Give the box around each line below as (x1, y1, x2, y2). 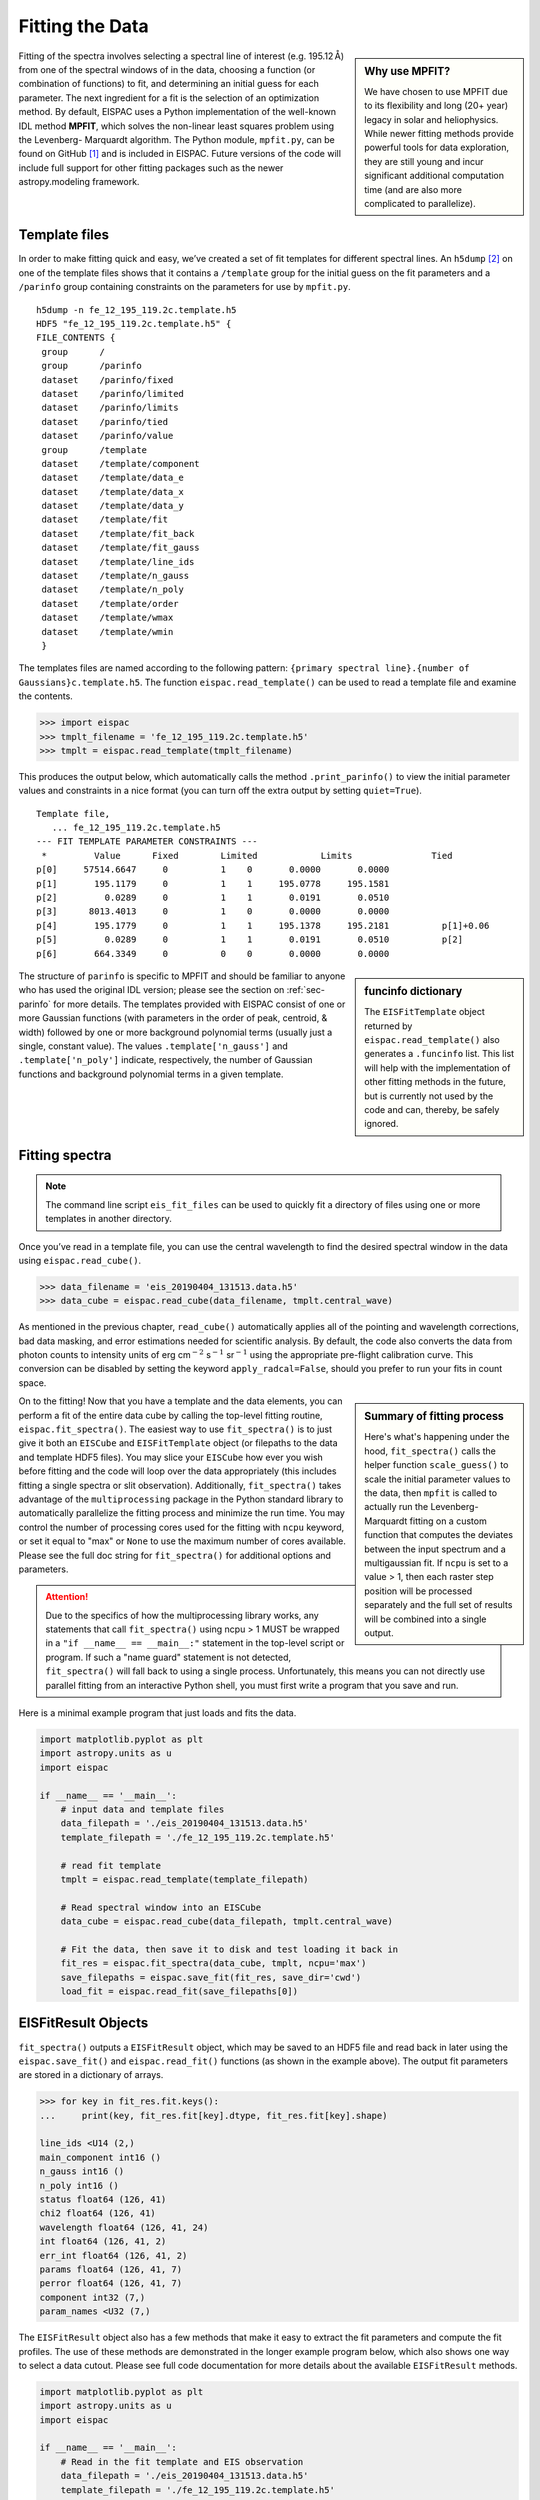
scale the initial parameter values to (364, 1473, 511, 1485)
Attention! (45, 1591, 89, 1603)
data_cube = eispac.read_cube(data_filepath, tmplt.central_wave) (60, 1916, 394, 1927)
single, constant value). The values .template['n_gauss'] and (18, 1040, 289, 1052)
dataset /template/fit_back (41, 528, 195, 539)
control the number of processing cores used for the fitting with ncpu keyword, (18, 1521, 345, 1533)
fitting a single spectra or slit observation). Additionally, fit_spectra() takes (18, 1479, 342, 1491)
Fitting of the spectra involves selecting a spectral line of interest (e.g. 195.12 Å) (18, 50, 345, 62)
